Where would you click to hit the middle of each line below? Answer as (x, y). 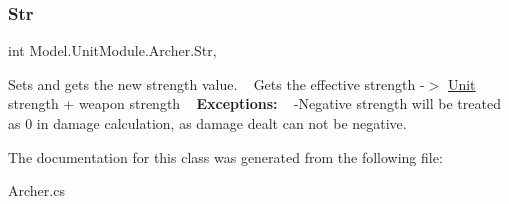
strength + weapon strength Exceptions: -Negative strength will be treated (254, 103)
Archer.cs (36, 190)
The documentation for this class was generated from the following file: (225, 156)
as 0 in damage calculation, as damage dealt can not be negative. (207, 123)
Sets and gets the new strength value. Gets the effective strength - (216, 83)
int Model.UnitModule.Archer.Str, (112, 50)
